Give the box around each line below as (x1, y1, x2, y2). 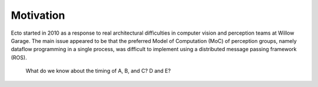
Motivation (11, 9, 65, 22)
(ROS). (11, 53, 27, 61)
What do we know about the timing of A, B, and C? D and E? (25, 68, 171, 75)
